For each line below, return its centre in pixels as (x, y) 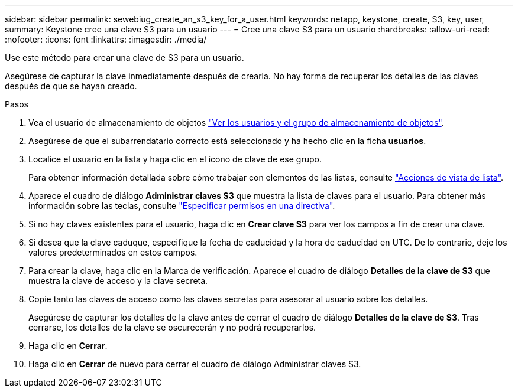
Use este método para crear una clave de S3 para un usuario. (124, 58)
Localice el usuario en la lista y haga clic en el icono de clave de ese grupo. (175, 159)
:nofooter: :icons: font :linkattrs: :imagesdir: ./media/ (106, 39)
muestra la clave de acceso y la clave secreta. (118, 281)
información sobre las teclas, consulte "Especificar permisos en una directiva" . (182, 206)
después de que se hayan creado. (71, 86)
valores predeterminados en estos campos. (113, 252)
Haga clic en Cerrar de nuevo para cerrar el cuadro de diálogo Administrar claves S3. (195, 364)
